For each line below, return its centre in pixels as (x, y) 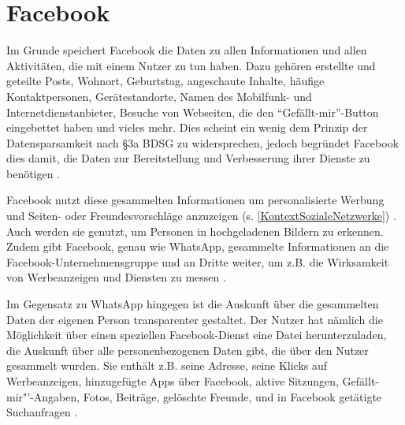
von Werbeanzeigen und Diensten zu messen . (116, 277)
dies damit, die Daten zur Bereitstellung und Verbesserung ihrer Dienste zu (188, 158)
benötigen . (33, 173)
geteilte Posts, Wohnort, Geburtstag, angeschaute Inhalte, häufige (165, 81)
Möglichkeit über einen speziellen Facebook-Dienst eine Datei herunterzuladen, (197, 335)
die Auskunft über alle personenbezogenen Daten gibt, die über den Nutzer (188, 350)
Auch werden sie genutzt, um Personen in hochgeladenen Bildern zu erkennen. (195, 231)
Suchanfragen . (42, 412)
